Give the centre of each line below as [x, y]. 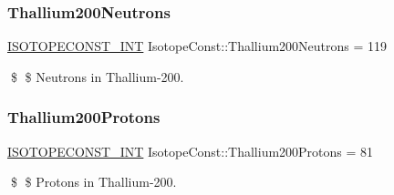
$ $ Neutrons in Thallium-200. [97, 76]
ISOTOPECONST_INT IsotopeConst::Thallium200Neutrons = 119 [197, 46]
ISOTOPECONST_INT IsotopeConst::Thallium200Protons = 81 [191, 151]
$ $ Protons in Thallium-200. [93, 182]
